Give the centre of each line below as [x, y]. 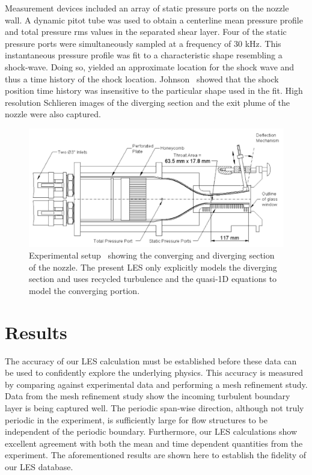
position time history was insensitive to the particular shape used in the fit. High [154, 90]
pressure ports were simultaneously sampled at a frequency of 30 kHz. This [143, 43]
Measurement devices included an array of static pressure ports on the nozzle [147, 8]
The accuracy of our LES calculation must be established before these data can [151, 360]
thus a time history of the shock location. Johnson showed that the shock [142, 78]
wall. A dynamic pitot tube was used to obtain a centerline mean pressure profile [154, 20]
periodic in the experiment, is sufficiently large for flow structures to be [136, 419]
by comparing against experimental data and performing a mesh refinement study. [156, 384]
